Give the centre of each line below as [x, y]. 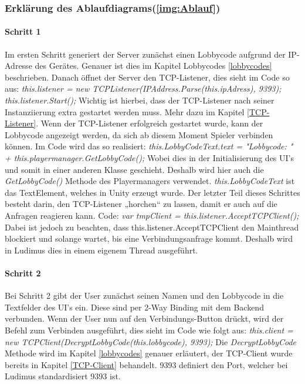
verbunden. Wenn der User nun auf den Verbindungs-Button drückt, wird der [144, 318]
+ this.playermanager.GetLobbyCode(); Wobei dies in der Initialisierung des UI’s [149, 157]
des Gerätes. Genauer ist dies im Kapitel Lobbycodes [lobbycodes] [153, 66]
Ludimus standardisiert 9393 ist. [63, 376]
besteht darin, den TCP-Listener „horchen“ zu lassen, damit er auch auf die [141, 204]
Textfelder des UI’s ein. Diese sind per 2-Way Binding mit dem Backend [134, 307]
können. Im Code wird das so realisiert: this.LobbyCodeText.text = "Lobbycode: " [149, 146]
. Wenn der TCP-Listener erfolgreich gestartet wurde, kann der [150, 123]
